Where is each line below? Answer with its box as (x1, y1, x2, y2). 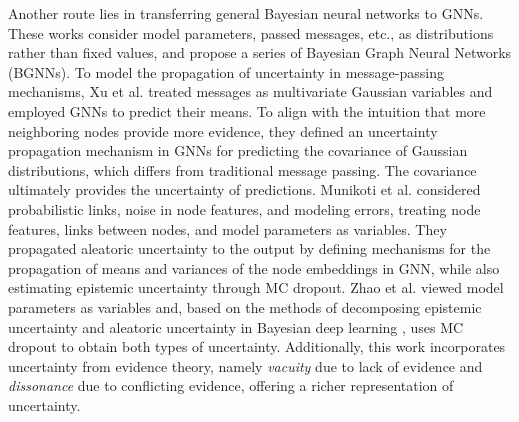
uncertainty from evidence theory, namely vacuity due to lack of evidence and (8, 355, 483, 376)
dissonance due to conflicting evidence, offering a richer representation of (8, 375, 454, 396)
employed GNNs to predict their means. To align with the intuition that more (8, 100, 486, 121)
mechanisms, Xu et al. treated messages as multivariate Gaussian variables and (8, 81, 493, 102)
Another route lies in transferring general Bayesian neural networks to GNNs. (8, 3, 484, 23)
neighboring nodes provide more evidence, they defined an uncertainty (8, 120, 438, 141)
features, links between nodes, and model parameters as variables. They (8, 218, 447, 239)
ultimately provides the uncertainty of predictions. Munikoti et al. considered (8, 179, 481, 200)
